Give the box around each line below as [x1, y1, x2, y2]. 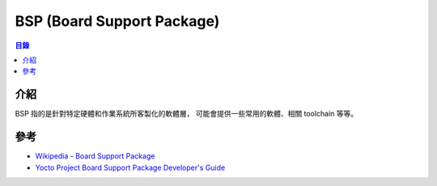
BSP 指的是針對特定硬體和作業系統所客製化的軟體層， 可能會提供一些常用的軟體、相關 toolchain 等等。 [15, 109, 359, 119]
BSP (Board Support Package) [15, 12, 220, 30]
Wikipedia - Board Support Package [35, 151, 155, 161]
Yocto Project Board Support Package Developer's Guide [35, 163, 226, 172]
